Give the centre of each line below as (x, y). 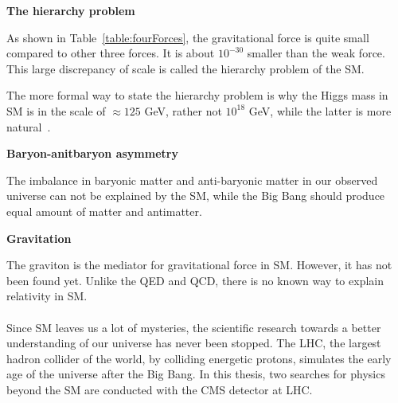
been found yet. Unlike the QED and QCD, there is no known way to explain (195, 280)
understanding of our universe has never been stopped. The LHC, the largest (194, 343)
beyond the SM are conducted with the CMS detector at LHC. (160, 389)
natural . (29, 126)
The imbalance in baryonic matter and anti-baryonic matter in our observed (192, 180)
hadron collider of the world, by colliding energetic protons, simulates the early (199, 358)
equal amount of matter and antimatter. (104, 211)
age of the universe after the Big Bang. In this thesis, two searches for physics (196, 374)
